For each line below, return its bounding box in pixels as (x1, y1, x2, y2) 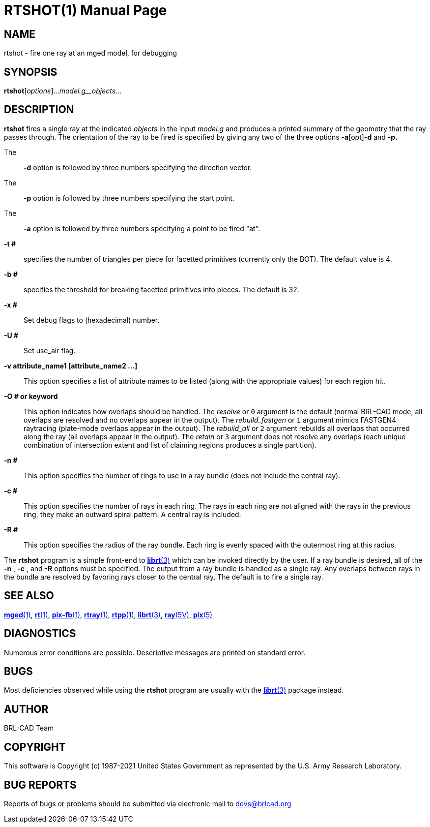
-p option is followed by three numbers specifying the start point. (24, 193, 234, 202)
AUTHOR (4, 703, 49, 715)
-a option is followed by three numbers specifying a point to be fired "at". (24, 224, 260, 233)
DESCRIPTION (4, 103, 74, 116)
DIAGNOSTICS (4, 627, 76, 640)
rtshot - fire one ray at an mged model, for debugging (4, 49, 177, 58)
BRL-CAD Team (4, 724, 54, 733)
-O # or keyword (4, 392, 58, 400)
